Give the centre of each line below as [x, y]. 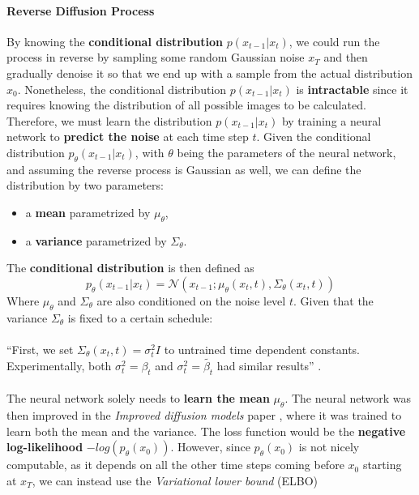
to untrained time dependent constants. [262, 349]
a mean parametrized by [88, 212]
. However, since [210, 447]
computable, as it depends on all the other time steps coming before [175, 465]
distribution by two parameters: [85, 185]
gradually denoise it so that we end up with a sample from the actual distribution [209, 73]
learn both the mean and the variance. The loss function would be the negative [206, 431]
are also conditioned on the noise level [191, 300]
